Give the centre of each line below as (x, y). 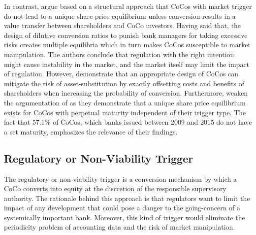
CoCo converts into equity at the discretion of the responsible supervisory (115, 188)
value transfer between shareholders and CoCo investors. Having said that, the (122, 25)
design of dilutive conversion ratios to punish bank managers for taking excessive (126, 35)
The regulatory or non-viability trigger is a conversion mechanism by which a (120, 179)
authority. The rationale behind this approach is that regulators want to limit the (127, 198)
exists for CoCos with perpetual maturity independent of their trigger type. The (125, 112)
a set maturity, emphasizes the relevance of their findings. (91, 131)
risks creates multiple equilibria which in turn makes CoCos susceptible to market (127, 45)
